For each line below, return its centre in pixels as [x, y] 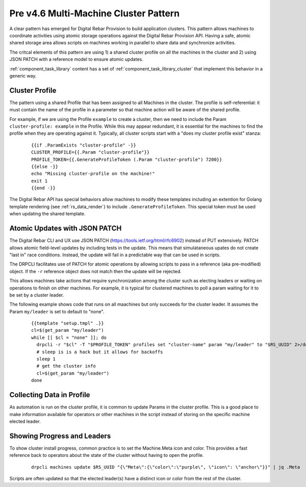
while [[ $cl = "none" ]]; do [69, 337]
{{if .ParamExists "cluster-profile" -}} [84, 145]
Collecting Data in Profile [50, 395]
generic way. [23, 76]
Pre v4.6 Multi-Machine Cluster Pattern [95, 13]
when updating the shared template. [47, 214]
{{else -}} [45, 166]
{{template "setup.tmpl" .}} [68, 323]
